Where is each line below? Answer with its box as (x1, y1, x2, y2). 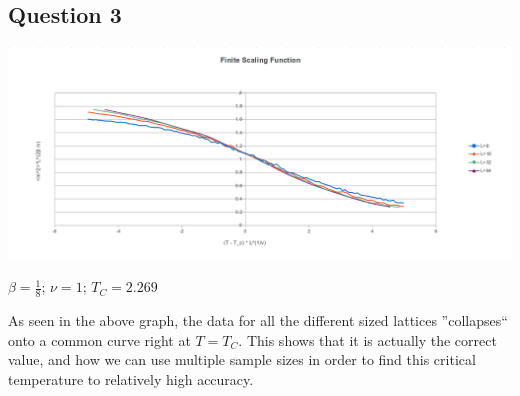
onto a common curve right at (8, 329, 191, 350)
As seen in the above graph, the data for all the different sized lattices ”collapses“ (8, 310, 508, 331)
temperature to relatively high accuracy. (8, 369, 254, 390)
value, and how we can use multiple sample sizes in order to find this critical (8, 349, 476, 370)
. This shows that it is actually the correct (238, 329, 497, 350)
